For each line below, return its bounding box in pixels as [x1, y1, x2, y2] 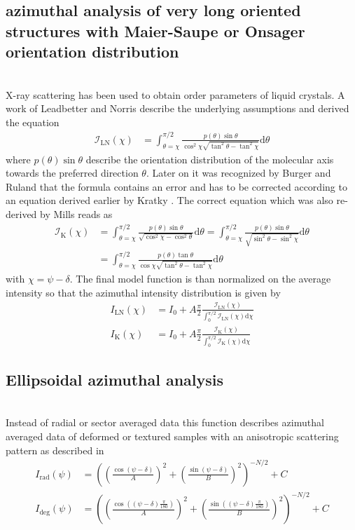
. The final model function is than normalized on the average [69, 271, 331, 286]
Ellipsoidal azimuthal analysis [6, 368, 224, 390]
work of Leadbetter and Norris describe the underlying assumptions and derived [6, 101, 349, 116]
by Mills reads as [40, 206, 113, 221]
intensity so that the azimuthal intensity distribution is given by [6, 285, 281, 299]
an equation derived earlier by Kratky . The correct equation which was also [6, 193, 333, 208]
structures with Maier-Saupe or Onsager [6, 20, 305, 41]
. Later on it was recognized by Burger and [146, 165, 331, 180]
